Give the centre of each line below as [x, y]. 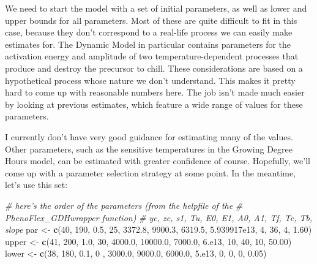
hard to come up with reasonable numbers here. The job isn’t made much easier [155, 92]
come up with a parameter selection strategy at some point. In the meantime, [151, 172]
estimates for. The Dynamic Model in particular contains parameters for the [148, 44]
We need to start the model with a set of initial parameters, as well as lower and [156, 8]
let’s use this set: [36, 185]
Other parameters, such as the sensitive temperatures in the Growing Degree [149, 149]
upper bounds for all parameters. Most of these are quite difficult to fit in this [151, 20]
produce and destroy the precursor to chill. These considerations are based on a [154, 68]
